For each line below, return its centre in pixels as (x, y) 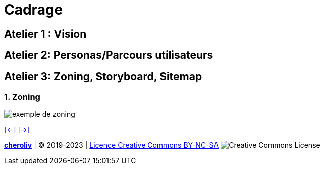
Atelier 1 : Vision (45, 34)
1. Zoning (22, 97)
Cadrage (34, 10)
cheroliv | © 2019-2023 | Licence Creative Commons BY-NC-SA (112, 145)
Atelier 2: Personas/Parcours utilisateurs (109, 55)
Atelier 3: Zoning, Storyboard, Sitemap (103, 76)
